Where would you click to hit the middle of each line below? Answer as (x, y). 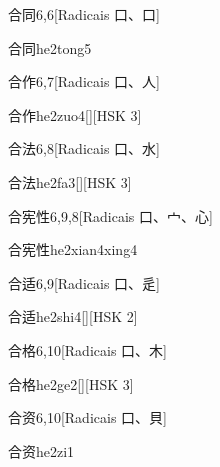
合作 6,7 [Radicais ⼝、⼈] (84, 81)
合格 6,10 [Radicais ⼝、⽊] (87, 349)
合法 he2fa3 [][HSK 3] (70, 181)
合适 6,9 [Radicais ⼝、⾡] (84, 282)
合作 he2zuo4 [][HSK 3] (75, 114)
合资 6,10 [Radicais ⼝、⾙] (87, 417)
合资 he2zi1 (41, 450)
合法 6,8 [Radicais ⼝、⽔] (84, 148)
